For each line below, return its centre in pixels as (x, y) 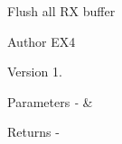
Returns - (33, 132)
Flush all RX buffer (61, 11)
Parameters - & (50, 101)
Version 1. (35, 72)
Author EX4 (42, 41)
